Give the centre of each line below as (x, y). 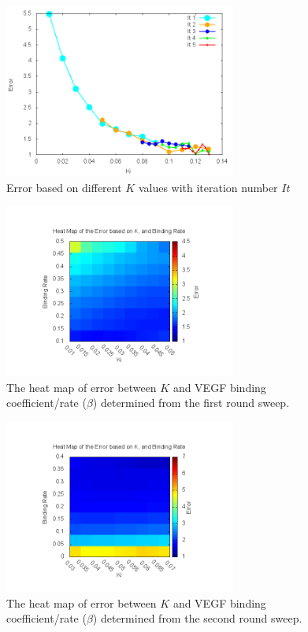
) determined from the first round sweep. (191, 403)
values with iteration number (208, 187)
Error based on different (64, 187)
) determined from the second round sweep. (197, 618)
